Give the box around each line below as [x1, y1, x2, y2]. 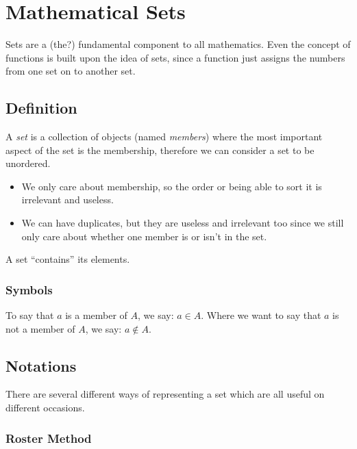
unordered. [5, 156, 51, 170]
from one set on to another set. [5, 64, 136, 78]
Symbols [5, 281, 53, 298]
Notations [5, 355, 77, 376]
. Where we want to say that [201, 308, 321, 322]
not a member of [5, 321, 75, 335]
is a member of [65, 308, 127, 322]
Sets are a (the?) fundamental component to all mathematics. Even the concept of [5, 37, 351, 51]
